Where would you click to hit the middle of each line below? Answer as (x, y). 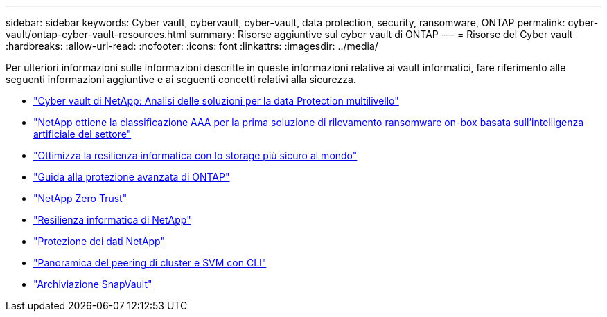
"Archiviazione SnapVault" (93, 284)
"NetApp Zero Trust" (80, 198)
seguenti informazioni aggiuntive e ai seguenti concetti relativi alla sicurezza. (181, 79)
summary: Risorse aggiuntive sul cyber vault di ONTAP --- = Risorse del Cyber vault (381, 34)
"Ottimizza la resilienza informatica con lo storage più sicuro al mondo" (195, 155)
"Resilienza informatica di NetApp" (112, 220)
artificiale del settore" (82, 134)
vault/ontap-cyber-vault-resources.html (96, 34)
